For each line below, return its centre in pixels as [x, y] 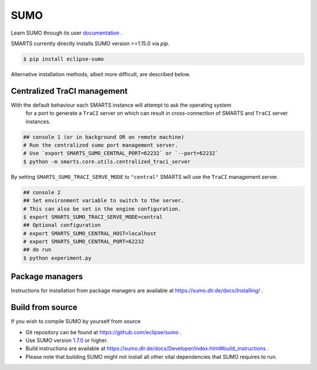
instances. [38, 121]
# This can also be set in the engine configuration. [102, 209]
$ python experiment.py [58, 258]
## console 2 [42, 192]
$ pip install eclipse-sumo [63, 59]
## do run [37, 250]
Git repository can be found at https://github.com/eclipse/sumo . [104, 332]
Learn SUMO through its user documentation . [67, 33]
